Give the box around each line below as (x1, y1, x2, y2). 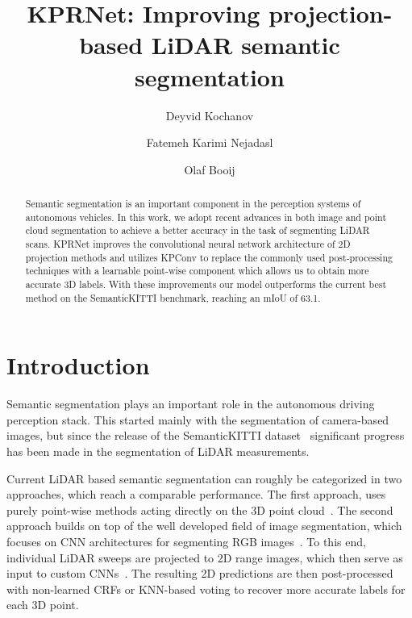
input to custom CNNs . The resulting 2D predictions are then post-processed (6, 565, 393, 582)
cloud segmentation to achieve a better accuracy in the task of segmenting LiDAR (25, 223, 370, 237)
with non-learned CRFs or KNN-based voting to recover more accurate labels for (6, 580, 406, 597)
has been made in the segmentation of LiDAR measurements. (6, 443, 310, 460)
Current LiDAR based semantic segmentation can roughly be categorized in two (6, 470, 402, 486)
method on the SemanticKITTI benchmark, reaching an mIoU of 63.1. (25, 290, 321, 304)
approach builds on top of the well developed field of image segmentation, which (6, 517, 402, 534)
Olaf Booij (184, 161, 235, 177)
